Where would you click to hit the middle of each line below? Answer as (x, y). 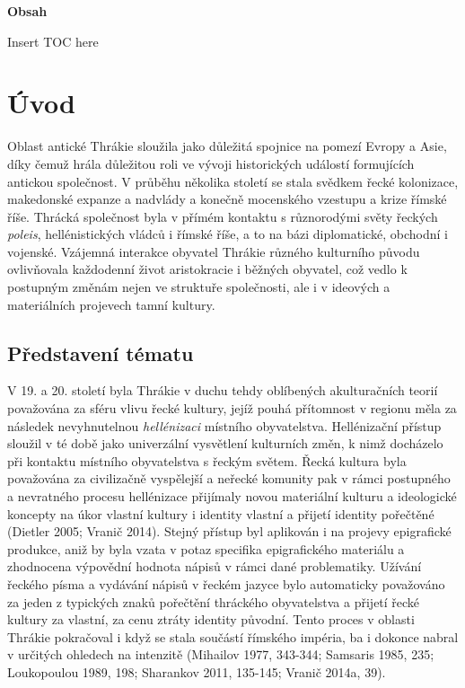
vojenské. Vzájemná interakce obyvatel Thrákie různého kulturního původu (214, 251)
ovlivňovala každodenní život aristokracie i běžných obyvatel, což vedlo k (207, 269)
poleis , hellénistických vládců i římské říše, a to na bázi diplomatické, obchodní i (228, 234)
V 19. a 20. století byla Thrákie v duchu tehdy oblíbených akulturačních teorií (223, 390)
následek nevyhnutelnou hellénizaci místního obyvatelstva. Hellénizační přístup (224, 425)
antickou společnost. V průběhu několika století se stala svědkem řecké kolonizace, (233, 181)
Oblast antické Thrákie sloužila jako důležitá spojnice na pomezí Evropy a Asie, (227, 146)
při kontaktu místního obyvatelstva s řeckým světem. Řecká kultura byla (207, 460)
